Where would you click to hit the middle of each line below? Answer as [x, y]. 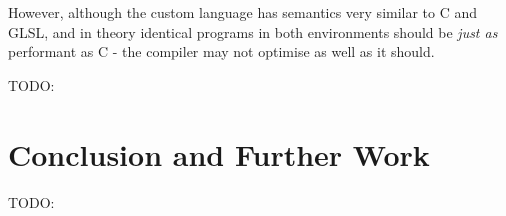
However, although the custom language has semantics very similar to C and [243, 12]
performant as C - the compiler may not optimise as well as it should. [221, 51]
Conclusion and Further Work [219, 153]
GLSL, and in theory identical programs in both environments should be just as [253, 31]
